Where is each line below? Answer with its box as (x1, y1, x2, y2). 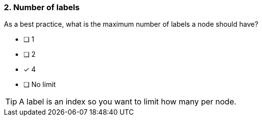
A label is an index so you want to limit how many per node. (19, 97, 237, 107)
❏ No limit (23, 80, 56, 89)
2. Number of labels (4, 2, 80, 12)
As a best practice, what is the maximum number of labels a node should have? (4, 20, 259, 29)
